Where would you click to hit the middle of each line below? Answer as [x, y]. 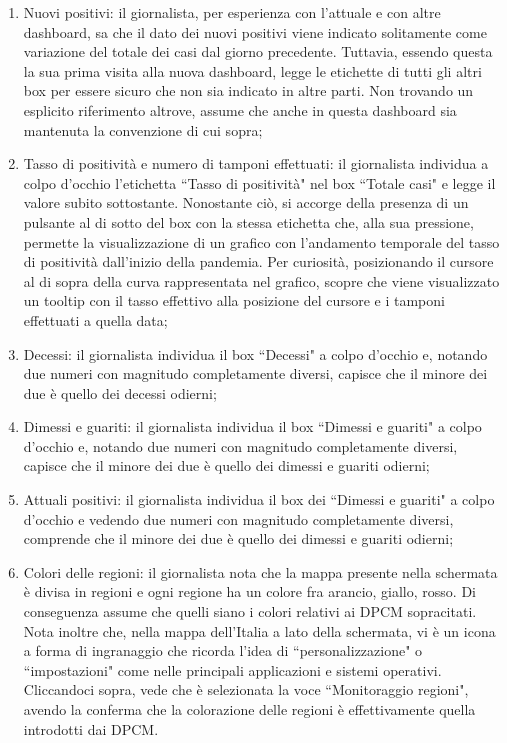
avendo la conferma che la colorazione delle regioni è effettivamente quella [249, 709]
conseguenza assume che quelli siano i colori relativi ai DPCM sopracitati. [250, 611]
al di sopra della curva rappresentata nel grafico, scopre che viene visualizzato [261, 280]
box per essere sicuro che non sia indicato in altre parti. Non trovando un [248, 90]
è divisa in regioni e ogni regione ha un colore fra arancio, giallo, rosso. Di [249, 591]
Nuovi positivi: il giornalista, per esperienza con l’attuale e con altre [232, 12]
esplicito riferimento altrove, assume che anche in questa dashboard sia [240, 109]
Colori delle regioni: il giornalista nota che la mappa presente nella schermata [260, 571]
